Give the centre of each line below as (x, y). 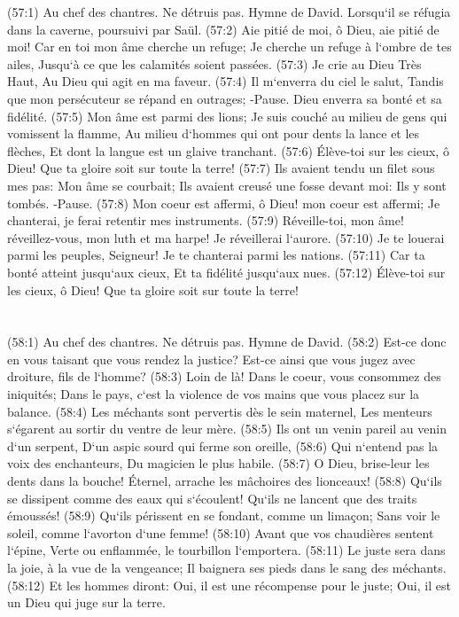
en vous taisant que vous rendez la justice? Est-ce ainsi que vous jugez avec (211, 359)
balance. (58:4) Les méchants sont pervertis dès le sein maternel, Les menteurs (220, 411)
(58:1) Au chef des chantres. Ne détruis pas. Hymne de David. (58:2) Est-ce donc (227, 342)
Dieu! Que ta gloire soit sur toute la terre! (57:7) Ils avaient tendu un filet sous (221, 168)
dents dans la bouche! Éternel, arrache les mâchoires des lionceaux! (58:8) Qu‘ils (225, 481)
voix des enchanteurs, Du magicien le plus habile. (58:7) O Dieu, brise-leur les (218, 463)
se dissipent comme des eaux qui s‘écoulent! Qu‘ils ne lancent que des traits (212, 498)
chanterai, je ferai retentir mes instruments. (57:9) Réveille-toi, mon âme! (206, 220)
